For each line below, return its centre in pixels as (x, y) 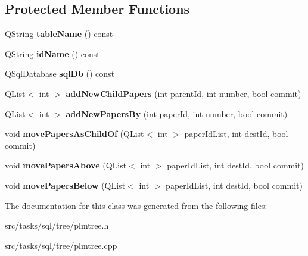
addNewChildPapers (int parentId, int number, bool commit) (183, 93)
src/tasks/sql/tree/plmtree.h (57, 225)
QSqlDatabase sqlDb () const (60, 74)
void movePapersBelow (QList (65, 185)
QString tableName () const (59, 34)
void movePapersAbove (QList (66, 165)
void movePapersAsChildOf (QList (74, 134)
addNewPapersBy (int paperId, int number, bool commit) (177, 113)
